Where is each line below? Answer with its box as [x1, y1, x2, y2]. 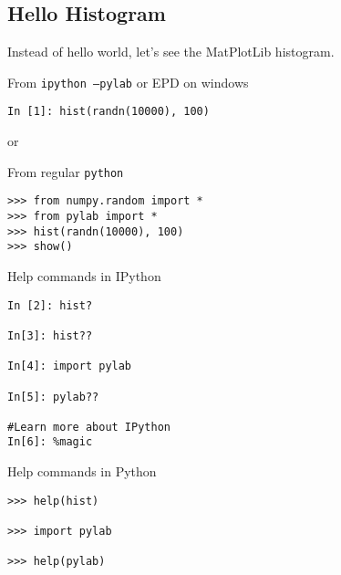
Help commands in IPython [7, 266, 161, 285]
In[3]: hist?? [7, 329, 93, 342]
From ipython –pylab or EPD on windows [7, 72, 249, 91]
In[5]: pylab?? [7, 390, 99, 403]
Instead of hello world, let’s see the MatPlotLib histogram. [7, 42, 335, 61]
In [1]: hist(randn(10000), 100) [7, 105, 210, 119]
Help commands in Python [7, 462, 157, 481]
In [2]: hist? [7, 298, 93, 312]
